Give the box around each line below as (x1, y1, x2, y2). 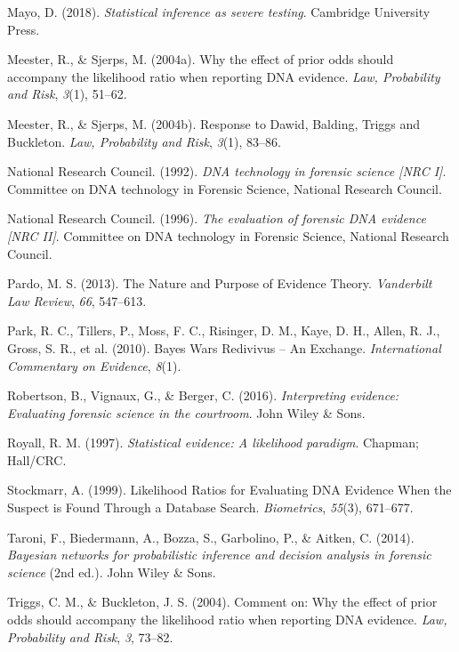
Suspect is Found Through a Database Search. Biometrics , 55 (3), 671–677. (7, 498, 414, 517)
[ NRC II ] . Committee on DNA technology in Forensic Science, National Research (7, 226, 449, 245)
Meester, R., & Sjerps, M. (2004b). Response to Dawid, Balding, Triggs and (7, 114, 421, 133)
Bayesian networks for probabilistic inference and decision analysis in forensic (7, 545, 431, 564)
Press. (7, 20, 40, 38)
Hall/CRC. (7, 450, 67, 469)
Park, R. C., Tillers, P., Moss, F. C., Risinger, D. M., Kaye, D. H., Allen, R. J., (7, 321, 440, 340)
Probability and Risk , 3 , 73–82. (7, 627, 173, 646)
